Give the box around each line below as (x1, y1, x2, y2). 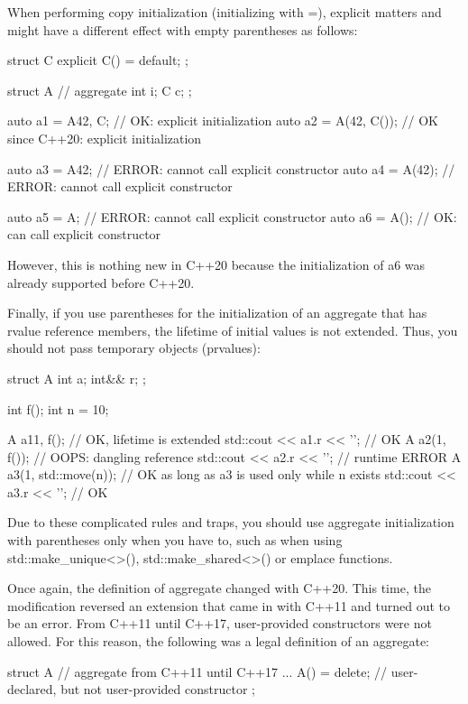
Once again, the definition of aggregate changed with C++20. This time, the (7, 579, 431, 597)
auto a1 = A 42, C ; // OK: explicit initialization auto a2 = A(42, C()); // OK (7, 111, 438, 130)
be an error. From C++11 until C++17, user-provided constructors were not (7, 614, 432, 633)
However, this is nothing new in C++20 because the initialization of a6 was (7, 255, 426, 273)
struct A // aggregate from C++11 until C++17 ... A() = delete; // (7, 662, 387, 681)
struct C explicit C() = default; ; (7, 51, 188, 69)
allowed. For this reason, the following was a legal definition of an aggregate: (7, 632, 429, 651)
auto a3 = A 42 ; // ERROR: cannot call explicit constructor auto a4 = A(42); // (7, 159, 455, 178)
